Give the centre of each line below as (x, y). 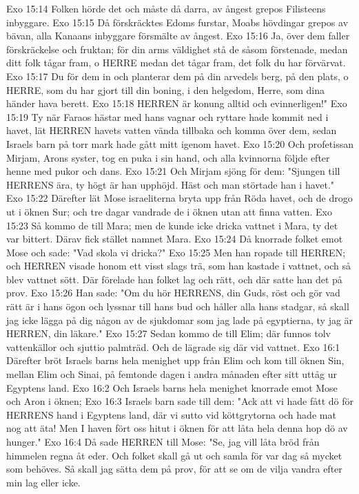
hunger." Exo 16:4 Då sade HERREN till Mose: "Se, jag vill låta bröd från (163, 441)
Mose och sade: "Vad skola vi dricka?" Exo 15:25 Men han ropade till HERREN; (176, 252)
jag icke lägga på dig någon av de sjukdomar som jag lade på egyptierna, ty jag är (180, 320)
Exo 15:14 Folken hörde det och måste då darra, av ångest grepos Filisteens (166, 8)
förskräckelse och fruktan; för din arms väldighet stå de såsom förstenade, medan (177, 49)
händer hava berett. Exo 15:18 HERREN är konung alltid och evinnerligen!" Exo (177, 103)
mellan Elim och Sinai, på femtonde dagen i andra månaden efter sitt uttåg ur (172, 374)
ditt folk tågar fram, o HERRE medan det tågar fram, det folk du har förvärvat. (176, 63)
